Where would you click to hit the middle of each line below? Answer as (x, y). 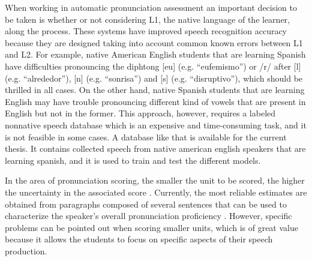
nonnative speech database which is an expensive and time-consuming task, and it (156, 124)
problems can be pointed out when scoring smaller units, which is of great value (151, 227)
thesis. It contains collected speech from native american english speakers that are (155, 148)
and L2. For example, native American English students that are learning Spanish (155, 54)
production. (26, 250)
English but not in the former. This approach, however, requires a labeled (140, 113)
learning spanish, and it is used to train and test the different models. (133, 160)
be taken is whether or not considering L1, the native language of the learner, (147, 19)
